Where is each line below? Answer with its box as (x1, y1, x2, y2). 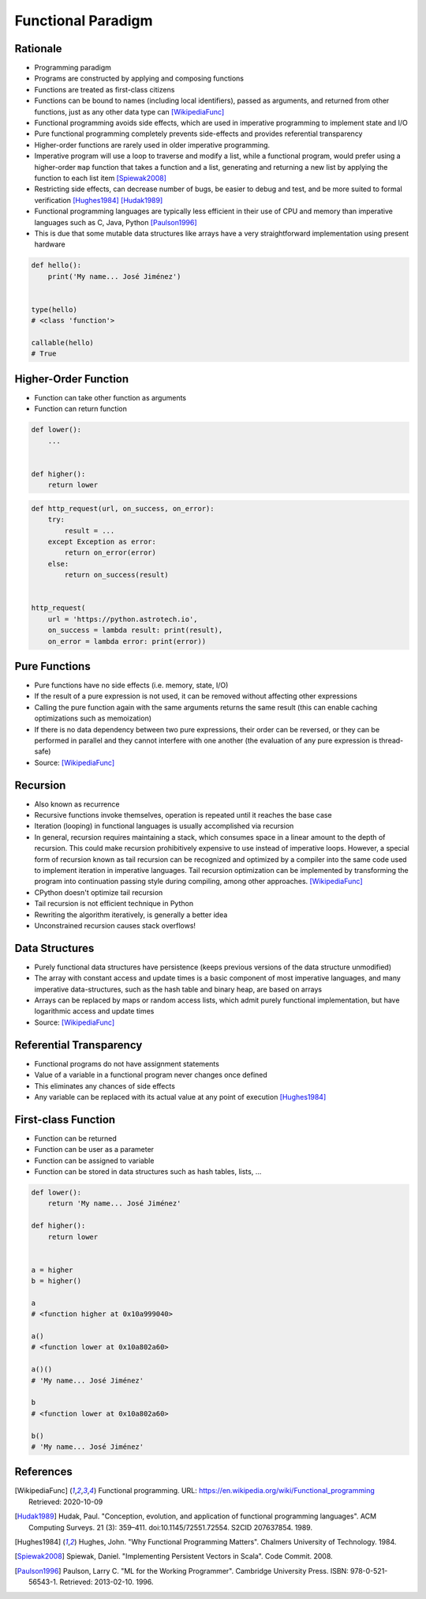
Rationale (14, 42, 62, 55)
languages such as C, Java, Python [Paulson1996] (34, 217, 197, 227)
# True (31, 349, 57, 359)
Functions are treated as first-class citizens (34, 85, 175, 94)
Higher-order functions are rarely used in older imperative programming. (34, 140, 271, 149)
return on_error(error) (64, 548, 157, 557)
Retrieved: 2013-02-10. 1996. (59, 1577, 154, 1587)
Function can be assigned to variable (34, 1156, 155, 1165)
